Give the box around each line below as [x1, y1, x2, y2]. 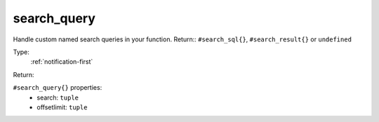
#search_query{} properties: [13, 83, 102, 92]
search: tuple [36, 93, 79, 102]
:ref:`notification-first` [30, 57, 93, 66]
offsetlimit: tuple [36, 102, 88, 111]
